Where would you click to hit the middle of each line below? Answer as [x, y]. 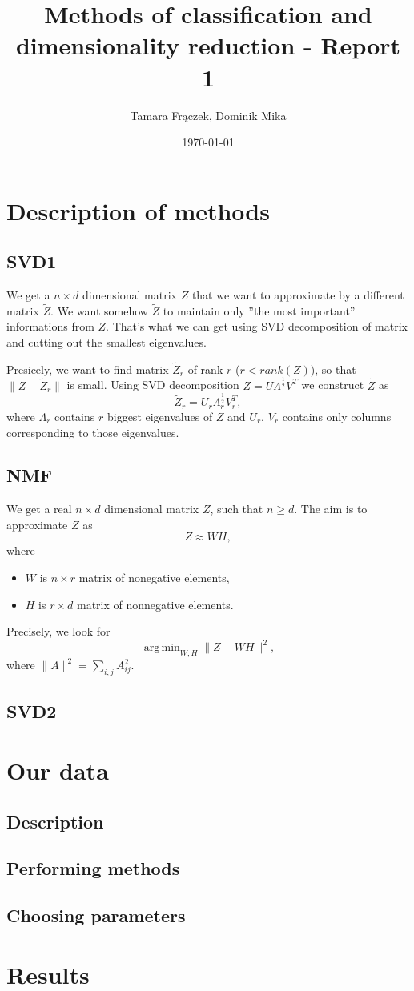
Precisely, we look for [58, 631]
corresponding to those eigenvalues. [93, 432]
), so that [333, 369]
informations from [50, 326]
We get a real [39, 509]
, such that [237, 509]
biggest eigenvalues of [160, 416]
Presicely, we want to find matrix [88, 369]
